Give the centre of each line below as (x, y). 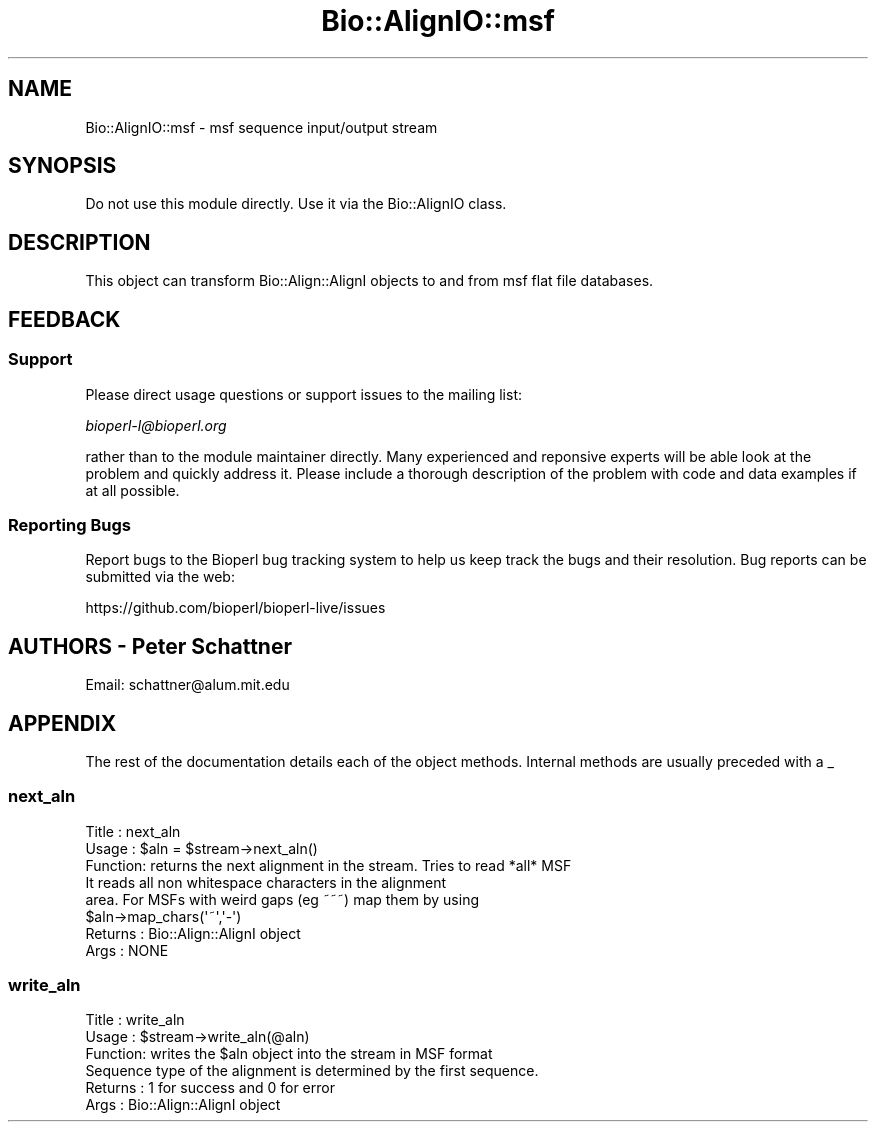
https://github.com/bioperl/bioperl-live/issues (235, 608)
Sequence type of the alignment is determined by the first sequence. (312, 1071)
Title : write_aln (135, 1020)
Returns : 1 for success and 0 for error (210, 1088)
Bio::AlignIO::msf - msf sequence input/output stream (261, 127)
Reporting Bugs (69, 524)
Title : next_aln (133, 831)
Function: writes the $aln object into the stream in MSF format (289, 1054)
